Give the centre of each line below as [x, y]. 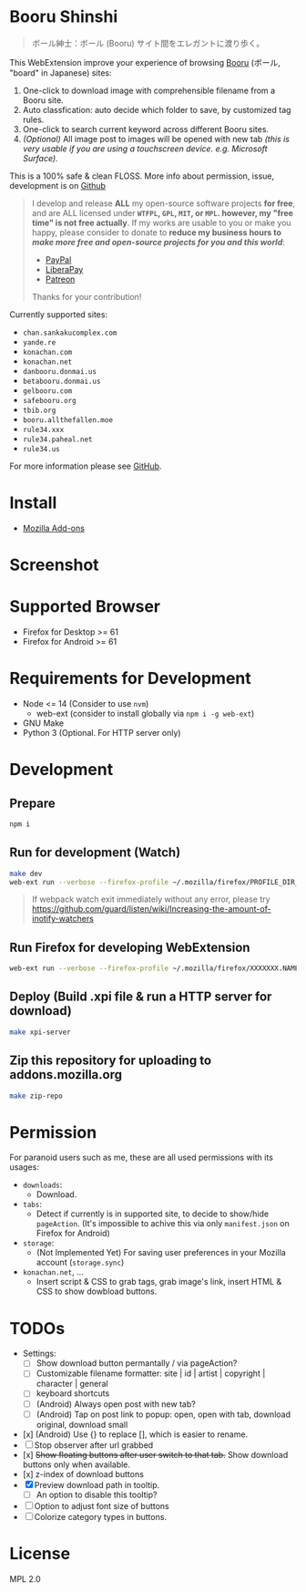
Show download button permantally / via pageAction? [137, 1363]
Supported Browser [85, 607]
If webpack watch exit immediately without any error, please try [151, 899]
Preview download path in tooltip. [97, 1484]
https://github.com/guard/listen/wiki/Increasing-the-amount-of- [151, 909]
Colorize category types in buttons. [100, 1516]
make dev [26, 874]
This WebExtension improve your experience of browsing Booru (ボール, [145, 62]
